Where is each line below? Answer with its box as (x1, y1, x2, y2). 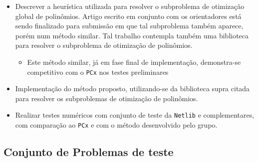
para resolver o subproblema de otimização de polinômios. (15, 40, 193, 50)
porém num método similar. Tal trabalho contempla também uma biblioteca (15, 30, 249, 40)
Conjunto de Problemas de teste (3, 144, 174, 160)
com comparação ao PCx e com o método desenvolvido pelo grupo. (15, 120, 218, 130)
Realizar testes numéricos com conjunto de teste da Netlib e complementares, (15, 110, 255, 120)
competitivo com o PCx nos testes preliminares (27, 66, 169, 77)
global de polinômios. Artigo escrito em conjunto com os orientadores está (15, 10, 242, 21)
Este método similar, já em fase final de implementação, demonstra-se (27, 56, 241, 67)
